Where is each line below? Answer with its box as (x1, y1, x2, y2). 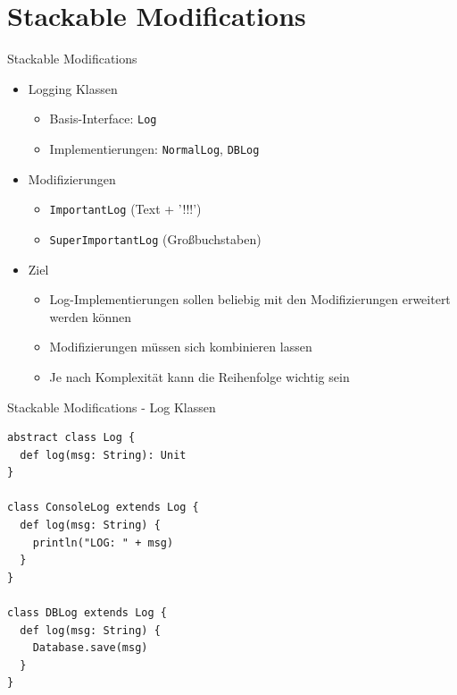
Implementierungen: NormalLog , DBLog (49, 139, 260, 157)
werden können (49, 307, 132, 326)
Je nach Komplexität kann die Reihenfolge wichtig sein (49, 367, 350, 386)
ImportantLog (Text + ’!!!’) (49, 199, 202, 218)
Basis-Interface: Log (49, 109, 157, 128)
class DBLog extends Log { (7, 606, 167, 620)
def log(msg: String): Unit (20, 448, 187, 462)
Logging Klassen (28, 79, 118, 97)
